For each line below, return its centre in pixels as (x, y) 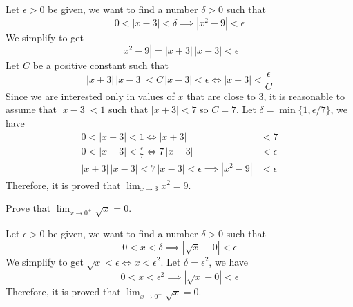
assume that (31, 109)
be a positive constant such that (101, 65)
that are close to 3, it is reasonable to (266, 96)
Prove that (28, 208)
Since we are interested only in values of (90, 96)
